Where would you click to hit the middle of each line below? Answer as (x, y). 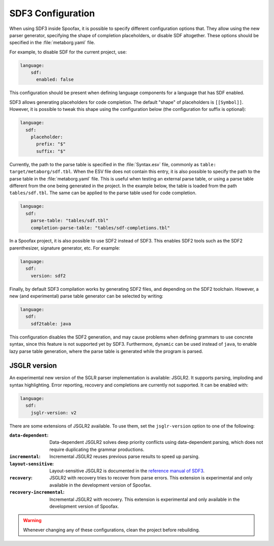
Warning (32, 521)
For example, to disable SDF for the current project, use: (68, 52)
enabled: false (55, 80)
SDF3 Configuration (52, 13)
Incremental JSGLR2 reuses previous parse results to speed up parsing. (125, 457)
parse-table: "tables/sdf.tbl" (70, 221)
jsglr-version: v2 (54, 413)
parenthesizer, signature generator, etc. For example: (65, 248)
